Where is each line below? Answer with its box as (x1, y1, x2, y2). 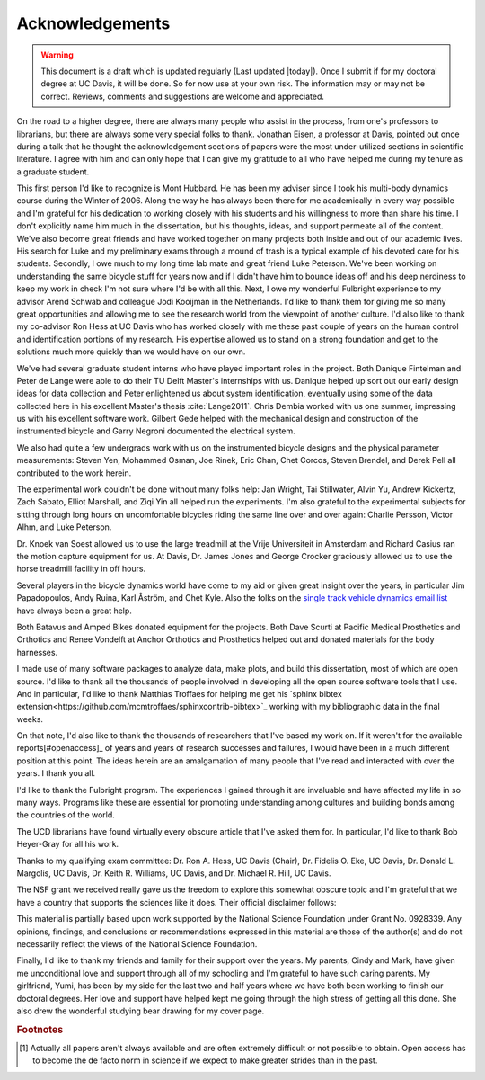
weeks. (16, 713, 44, 724)
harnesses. (16, 647, 58, 657)
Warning (40, 49, 74, 60)
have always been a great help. (16, 605, 132, 616)
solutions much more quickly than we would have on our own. (16, 346, 246, 357)
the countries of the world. (16, 809, 116, 820)
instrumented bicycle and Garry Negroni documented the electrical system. (16, 425, 295, 436)
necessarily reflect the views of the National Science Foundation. (16, 938, 258, 949)
